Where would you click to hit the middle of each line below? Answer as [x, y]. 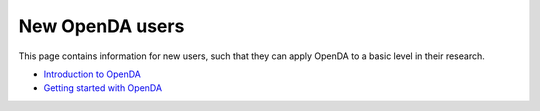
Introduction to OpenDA [92, 74]
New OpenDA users [101, 26]
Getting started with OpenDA [103, 88]
